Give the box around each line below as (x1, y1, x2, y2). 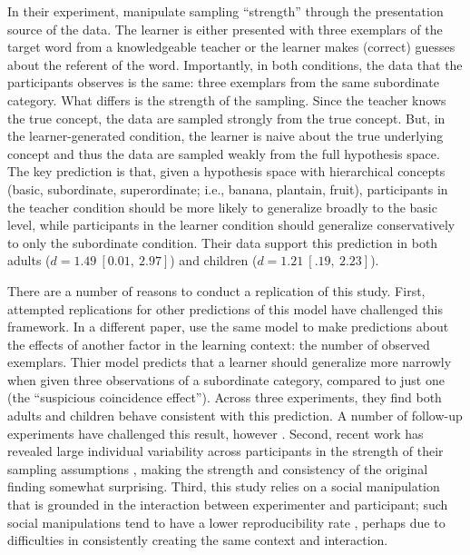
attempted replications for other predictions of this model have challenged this (7, 299, 443, 318)
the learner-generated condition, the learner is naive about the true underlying (7, 126, 444, 145)
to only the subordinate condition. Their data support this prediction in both (7, 233, 438, 252)
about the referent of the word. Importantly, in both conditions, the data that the (7, 55, 463, 74)
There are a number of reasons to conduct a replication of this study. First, (7, 281, 426, 300)
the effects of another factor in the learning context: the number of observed (7, 334, 430, 353)
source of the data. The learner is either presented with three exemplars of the (7, 19, 443, 38)
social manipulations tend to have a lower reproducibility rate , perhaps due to (7, 512, 446, 531)
